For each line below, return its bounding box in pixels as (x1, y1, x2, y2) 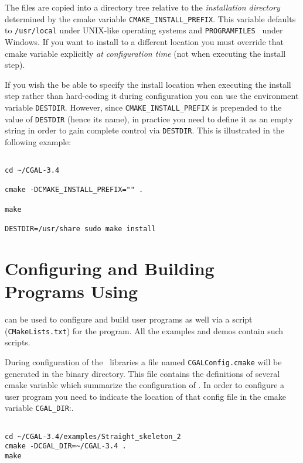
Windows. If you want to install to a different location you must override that (5, 35, 284, 47)
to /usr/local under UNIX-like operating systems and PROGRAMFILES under (5, 24, 283, 36)
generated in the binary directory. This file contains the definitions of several (5, 367, 280, 379)
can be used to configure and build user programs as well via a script (5, 313, 253, 325)
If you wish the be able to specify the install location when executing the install (5, 78, 291, 90)
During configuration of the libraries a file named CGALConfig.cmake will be (5, 355, 282, 368)
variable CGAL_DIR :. (5, 402, 74, 414)
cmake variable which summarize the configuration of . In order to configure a (5, 379, 285, 391)
